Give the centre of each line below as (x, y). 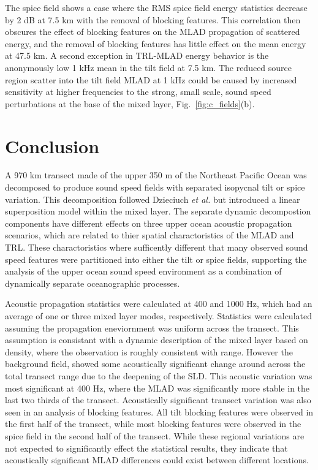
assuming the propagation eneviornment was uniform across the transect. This (152, 328)
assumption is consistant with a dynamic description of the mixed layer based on (157, 340)
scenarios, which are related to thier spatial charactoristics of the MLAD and (150, 235)
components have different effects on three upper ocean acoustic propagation (149, 223)
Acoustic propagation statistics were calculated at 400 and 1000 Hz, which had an (159, 304)
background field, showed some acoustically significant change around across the (155, 364)
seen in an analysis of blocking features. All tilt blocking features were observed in (159, 411)
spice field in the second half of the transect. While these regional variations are (155, 435)
